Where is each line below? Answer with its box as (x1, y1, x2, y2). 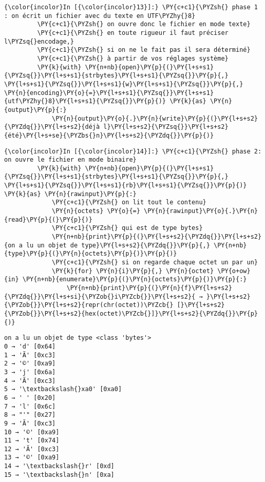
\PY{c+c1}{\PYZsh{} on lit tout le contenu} (52, 199, 206, 206)
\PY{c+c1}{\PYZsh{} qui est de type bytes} (52, 224, 203, 232)
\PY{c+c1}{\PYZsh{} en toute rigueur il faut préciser (37, 29, 229, 36)
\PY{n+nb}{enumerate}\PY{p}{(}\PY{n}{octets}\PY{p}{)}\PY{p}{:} (22, 276, 247, 283)
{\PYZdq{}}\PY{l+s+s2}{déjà (4, 123, 100, 131)
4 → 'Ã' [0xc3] (4, 377, 56, 384)
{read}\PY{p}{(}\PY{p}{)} (4, 216, 92, 223)
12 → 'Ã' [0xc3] (4, 445, 60, 453)
